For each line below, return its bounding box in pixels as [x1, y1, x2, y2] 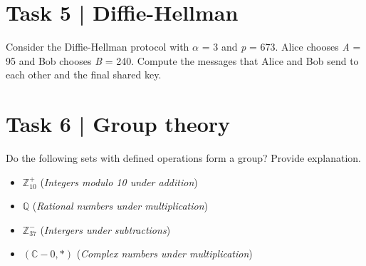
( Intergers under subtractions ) [40, 222, 171, 237]
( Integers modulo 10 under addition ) [40, 174, 198, 189]
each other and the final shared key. [6, 67, 162, 82]
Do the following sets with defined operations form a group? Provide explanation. [6, 150, 361, 165]
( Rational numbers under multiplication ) [32, 198, 209, 213]
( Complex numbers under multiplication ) [76, 246, 253, 261]
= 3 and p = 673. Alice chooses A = [202, 39, 361, 54]
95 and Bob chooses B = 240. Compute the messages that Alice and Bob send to [6, 53, 359, 68]
